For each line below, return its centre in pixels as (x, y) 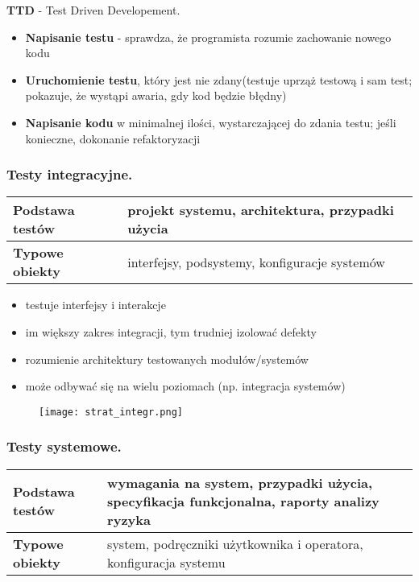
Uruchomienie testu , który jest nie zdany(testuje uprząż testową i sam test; (219, 79)
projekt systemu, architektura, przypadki (261, 210)
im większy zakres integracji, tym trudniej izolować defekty (171, 331)
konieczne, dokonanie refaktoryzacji (113, 138)
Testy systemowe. (64, 446)
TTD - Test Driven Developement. (93, 10)
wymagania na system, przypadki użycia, (240, 482)
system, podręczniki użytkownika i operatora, (235, 543)
